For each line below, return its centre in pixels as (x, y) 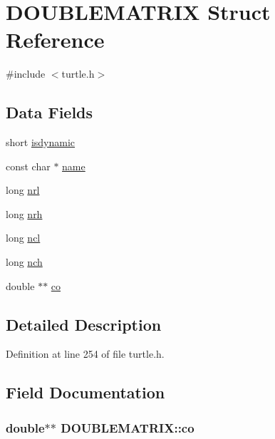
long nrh (24, 213)
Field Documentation (85, 392)
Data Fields (50, 112)
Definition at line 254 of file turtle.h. (85, 354)
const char (28, 166)
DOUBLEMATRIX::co (128, 427)
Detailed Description (84, 324)
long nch (24, 262)
